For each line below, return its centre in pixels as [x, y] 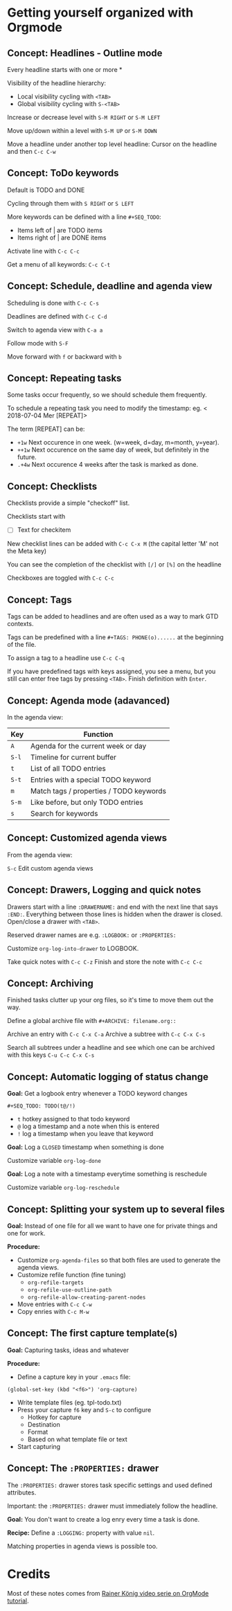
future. [27, 457]
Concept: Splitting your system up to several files [116, 1209]
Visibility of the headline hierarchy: [56, 83]
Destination [44, 1424]
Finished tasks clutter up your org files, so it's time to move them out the [110, 1000]
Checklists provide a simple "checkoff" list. [69, 503]
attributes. [22, 1492]
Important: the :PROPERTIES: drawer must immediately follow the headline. [113, 1506]
